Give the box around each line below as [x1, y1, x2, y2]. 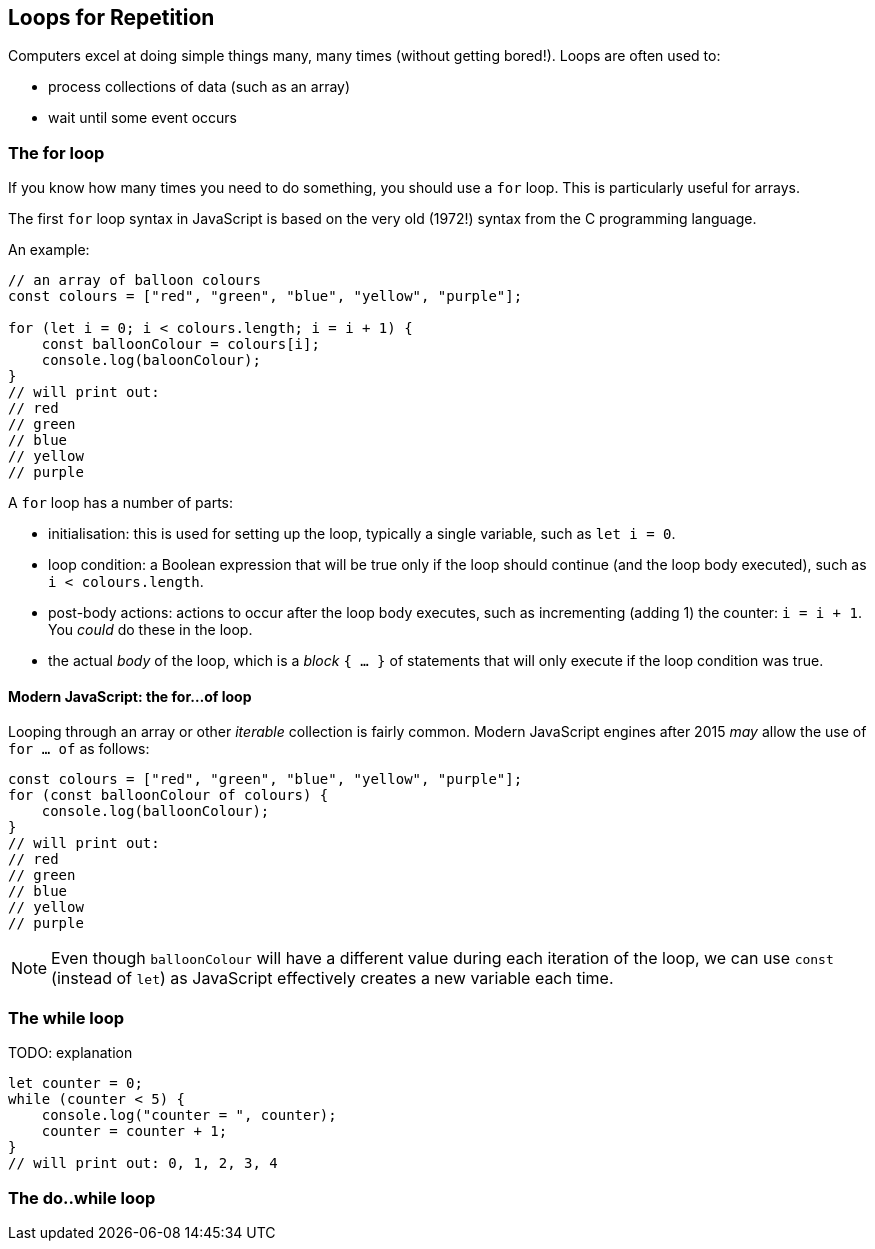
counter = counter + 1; [41, 1123, 228, 1140]
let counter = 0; [8, 1075, 143, 1092]
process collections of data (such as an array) [48, 78, 351, 96]
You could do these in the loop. [48, 621, 253, 639]
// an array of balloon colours [8, 272, 261, 289]
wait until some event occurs [48, 109, 237, 127]
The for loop [8, 142, 105, 163]
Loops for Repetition [8, 5, 215, 30]
